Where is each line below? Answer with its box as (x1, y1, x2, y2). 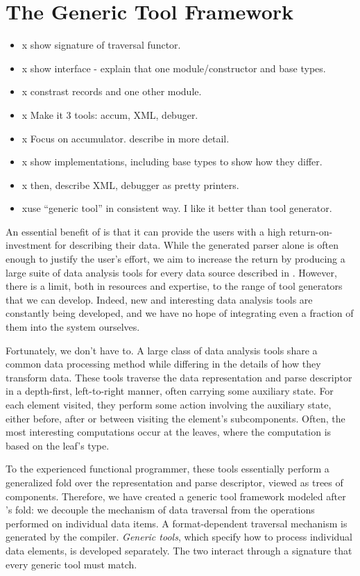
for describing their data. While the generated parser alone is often (54, 238, 339, 252)
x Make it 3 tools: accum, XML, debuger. (22, 107, 198, 122)
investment (6, 238, 52, 252)
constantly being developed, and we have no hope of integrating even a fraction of (6, 306, 354, 320)
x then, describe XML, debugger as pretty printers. (22, 177, 239, 192)
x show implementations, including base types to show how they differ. (22, 154, 323, 169)
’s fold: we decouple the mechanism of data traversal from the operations (6, 502, 315, 517)
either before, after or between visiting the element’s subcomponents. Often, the (6, 411, 345, 425)
